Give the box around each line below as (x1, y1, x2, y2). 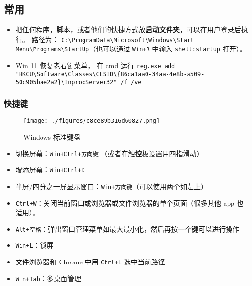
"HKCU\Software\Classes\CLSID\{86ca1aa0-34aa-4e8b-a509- (15, 71, 205, 78)
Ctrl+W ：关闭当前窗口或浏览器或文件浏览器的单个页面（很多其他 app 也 (15, 197, 244, 208)
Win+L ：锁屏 (15, 240, 54, 250)
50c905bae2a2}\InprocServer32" (15, 79, 117, 86)
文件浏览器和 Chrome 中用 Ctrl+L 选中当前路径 (15, 257, 165, 267)
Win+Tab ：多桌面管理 (15, 273, 81, 283)
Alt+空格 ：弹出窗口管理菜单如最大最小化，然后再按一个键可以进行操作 (15, 223, 240, 234)
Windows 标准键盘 (23, 131, 81, 142)
